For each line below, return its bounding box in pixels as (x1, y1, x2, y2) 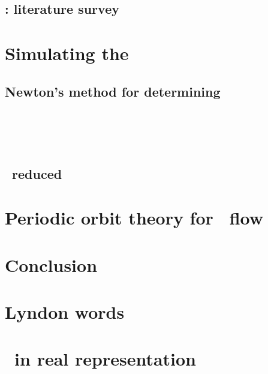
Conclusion (5, 252, 98, 277)
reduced (12, 164, 62, 182)
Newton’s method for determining (5, 82, 221, 100)
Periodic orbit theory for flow (5, 205, 264, 230)
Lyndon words (5, 300, 125, 324)
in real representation (14, 346, 197, 371)
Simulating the (5, 40, 129, 65)
